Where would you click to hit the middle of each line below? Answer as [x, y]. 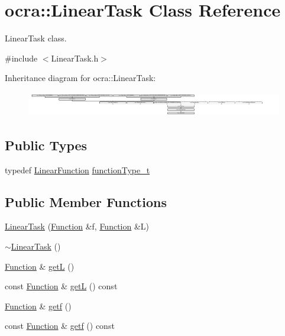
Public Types [46, 145]
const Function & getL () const [61, 286]
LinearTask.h [75, 58]
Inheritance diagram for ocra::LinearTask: [80, 78]
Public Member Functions [86, 201]
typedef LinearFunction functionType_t [77, 169]
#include [21, 58]
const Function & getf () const [60, 326]
